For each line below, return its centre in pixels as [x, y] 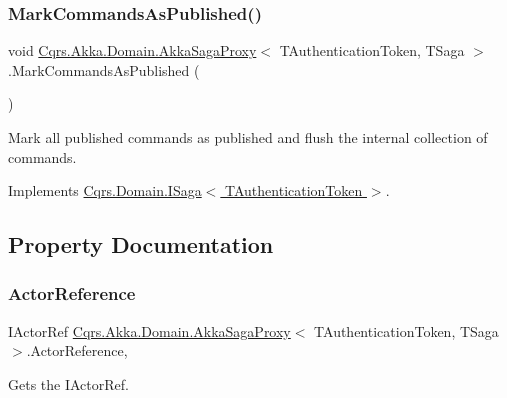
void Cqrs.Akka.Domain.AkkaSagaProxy [132, 50]
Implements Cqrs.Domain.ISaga [105, 190]
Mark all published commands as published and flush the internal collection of [248, 137]
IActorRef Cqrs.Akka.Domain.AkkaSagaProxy [149, 330]
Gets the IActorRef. [68, 383]
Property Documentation [141, 244]
